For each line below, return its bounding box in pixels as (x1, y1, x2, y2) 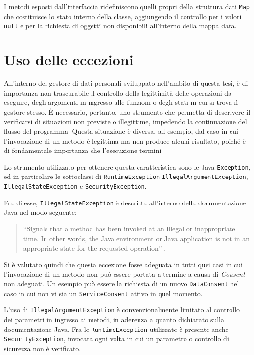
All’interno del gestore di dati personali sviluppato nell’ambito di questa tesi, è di (4, 78, 248, 88)
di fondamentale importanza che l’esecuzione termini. (4, 145, 163, 155)
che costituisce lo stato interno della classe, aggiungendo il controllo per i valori (4, 11, 242, 21)
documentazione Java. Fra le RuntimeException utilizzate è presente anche (4, 324, 229, 334)
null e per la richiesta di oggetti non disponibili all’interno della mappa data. (4, 21, 237, 31)
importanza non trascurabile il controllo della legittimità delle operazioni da (4, 87, 232, 98)
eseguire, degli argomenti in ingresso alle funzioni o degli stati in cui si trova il (4, 97, 238, 107)
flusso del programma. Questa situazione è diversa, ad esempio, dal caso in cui (4, 126, 238, 136)
